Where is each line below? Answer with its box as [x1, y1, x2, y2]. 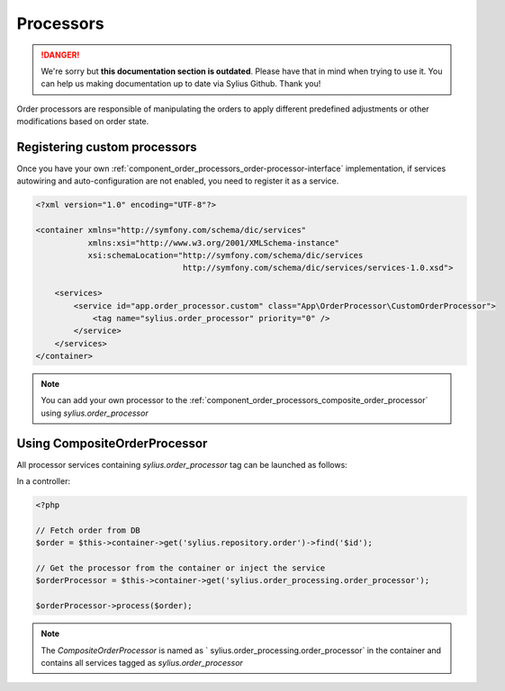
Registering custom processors [16, 139, 197, 155]
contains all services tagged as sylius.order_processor [41, 658, 243, 669]
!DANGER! [41, 49, 80, 60]
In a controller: [16, 476, 71, 487]
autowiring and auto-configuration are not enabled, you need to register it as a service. [16, 175, 339, 186]
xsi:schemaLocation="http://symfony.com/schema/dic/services [87, 250, 364, 260]
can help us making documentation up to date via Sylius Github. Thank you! [41, 78, 321, 89]
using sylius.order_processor [41, 408, 149, 418]
